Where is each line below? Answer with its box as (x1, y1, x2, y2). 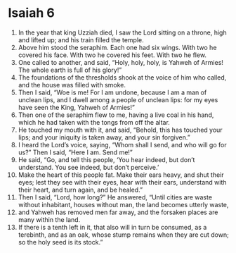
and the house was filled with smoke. (18, 80, 126, 89)
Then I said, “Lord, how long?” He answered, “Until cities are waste (18, 192, 213, 202)
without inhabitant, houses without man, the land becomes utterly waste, (18, 200, 229, 209)
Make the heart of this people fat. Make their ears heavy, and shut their (18, 171, 224, 179)
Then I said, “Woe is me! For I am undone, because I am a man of (18, 88, 207, 97)
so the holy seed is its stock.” (18, 237, 103, 246)
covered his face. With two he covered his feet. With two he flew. (18, 51, 206, 59)
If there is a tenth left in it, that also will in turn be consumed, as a (18, 223, 207, 231)
